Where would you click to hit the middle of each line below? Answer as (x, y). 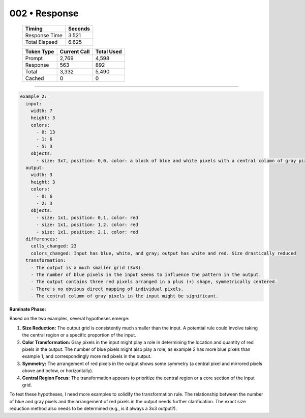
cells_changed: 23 (54, 246)
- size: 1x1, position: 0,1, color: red (87, 217)
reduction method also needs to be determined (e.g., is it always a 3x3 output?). (93, 409)
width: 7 (42, 110)
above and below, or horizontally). (58, 371)
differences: (42, 239)
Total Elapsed (41, 42)
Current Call (75, 51)
